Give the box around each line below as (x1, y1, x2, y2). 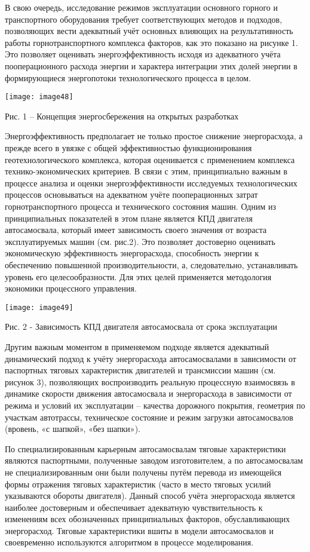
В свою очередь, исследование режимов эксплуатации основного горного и (5, 1, 278, 13)
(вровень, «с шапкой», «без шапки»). (5, 422, 140, 435)
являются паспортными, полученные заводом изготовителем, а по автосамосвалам (5, 454, 303, 467)
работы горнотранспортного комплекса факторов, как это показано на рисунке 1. (5, 36, 298, 48)
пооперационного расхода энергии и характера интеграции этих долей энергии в (5, 59, 297, 72)
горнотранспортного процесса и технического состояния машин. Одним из (5, 200, 276, 212)
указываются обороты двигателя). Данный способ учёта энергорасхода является (5, 489, 295, 502)
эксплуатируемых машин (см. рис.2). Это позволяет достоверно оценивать (5, 235, 275, 247)
